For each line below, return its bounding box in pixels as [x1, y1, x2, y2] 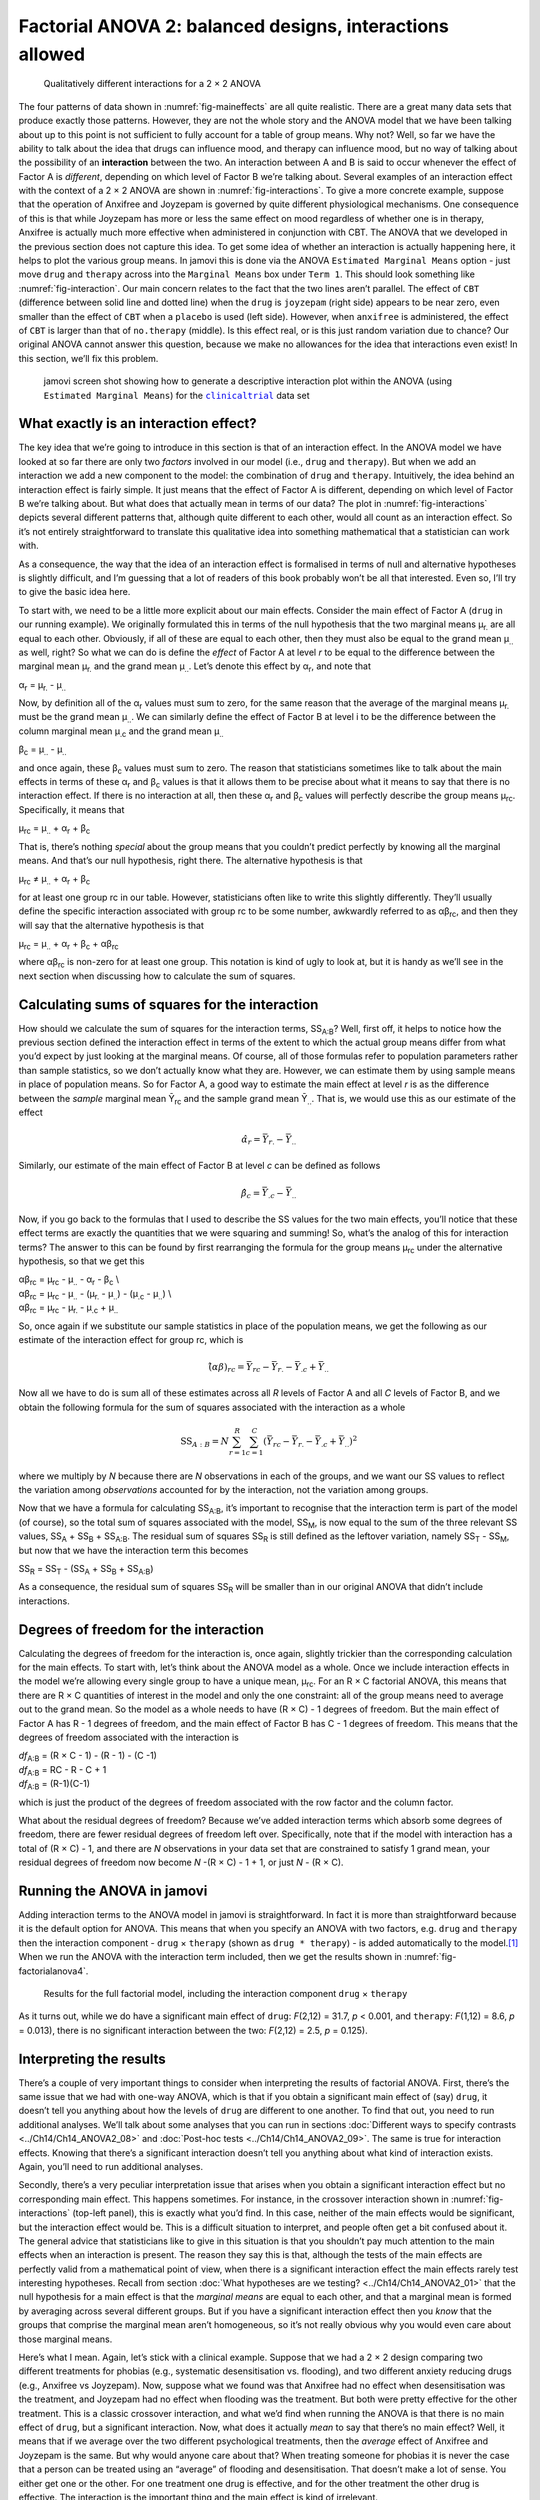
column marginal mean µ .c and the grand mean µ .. [18, 725, 224, 739]
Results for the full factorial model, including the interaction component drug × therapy [43, 1987, 408, 1999]
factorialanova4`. [18, 1965, 89, 1977]
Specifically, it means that [18, 803, 125, 815]
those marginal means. [18, 2333, 113, 2345]
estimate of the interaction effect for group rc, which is [18, 1333, 244, 1345]
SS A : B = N [180, 1435, 230, 1449]
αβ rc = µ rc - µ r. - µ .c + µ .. [18, 1301, 119, 1315]
